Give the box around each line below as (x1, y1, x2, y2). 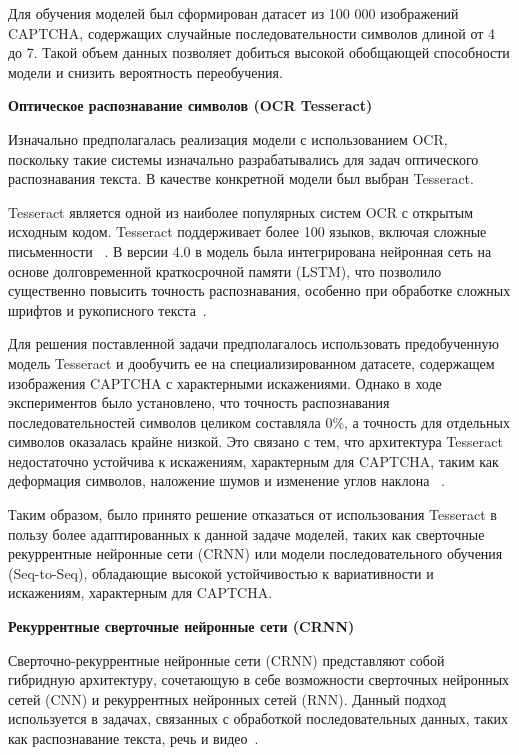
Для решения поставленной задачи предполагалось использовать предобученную (8, 333, 500, 354)
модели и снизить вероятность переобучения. (8, 61, 283, 82)
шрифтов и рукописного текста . (8, 299, 207, 320)
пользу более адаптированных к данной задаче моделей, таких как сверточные (8, 523, 485, 544)
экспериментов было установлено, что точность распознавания (8, 392, 390, 413)
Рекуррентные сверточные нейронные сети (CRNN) (8, 616, 355, 637)
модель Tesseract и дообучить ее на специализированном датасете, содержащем (8, 352, 495, 373)
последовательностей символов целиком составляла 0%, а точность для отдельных (8, 411, 510, 432)
